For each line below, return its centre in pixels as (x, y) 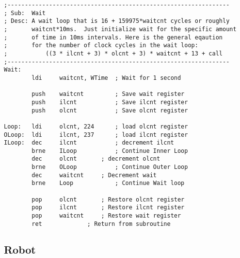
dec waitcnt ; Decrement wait (94, 175)
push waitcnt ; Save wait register (108, 94)
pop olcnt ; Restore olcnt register (108, 199)
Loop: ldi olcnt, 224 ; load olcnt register (96, 126)
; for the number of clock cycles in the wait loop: (101, 46)
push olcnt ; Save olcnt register (110, 110)
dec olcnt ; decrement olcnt (96, 159)
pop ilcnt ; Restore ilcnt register (108, 208)
